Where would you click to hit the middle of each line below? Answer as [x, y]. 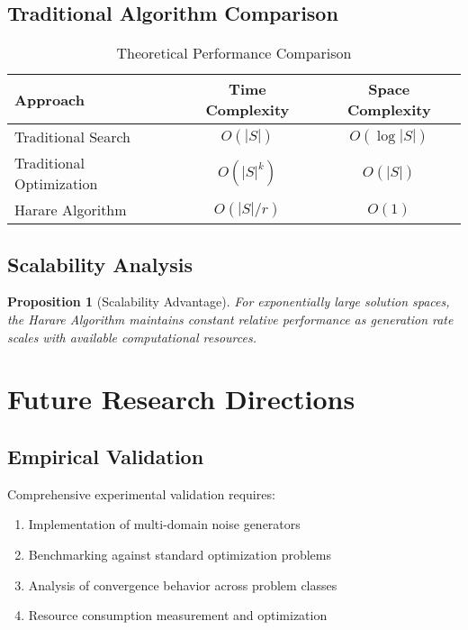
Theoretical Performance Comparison [234, 53]
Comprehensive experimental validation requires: [141, 493]
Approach [49, 99]
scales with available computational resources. [132, 337]
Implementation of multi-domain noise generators [164, 524]
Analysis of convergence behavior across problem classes [183, 584]
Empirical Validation [106, 456]
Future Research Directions [181, 399]
